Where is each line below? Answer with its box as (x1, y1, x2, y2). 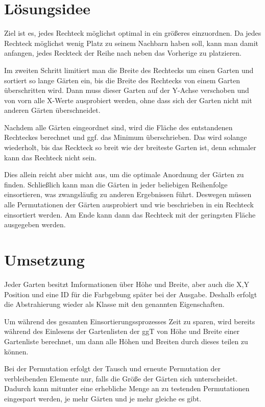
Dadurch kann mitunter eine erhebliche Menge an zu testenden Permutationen (4, 383, 250, 394)
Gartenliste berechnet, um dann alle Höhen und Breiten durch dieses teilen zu (4, 336, 248, 346)
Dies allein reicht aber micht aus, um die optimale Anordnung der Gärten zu (4, 169, 244, 180)
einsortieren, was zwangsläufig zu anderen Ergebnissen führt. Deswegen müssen (4, 189, 252, 200)
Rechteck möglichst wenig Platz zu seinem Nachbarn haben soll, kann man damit (4, 37, 259, 48)
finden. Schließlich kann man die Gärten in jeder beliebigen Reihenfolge (4, 179, 228, 189)
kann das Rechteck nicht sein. (4, 152, 97, 162)
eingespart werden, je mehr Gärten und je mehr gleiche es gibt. (4, 393, 202, 403)
